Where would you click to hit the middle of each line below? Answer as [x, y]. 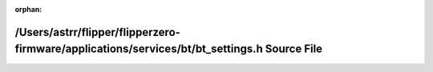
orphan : [28, 9]
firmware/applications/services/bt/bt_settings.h [139, 49]
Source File [294, 49]
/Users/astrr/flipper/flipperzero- [97, 32]
